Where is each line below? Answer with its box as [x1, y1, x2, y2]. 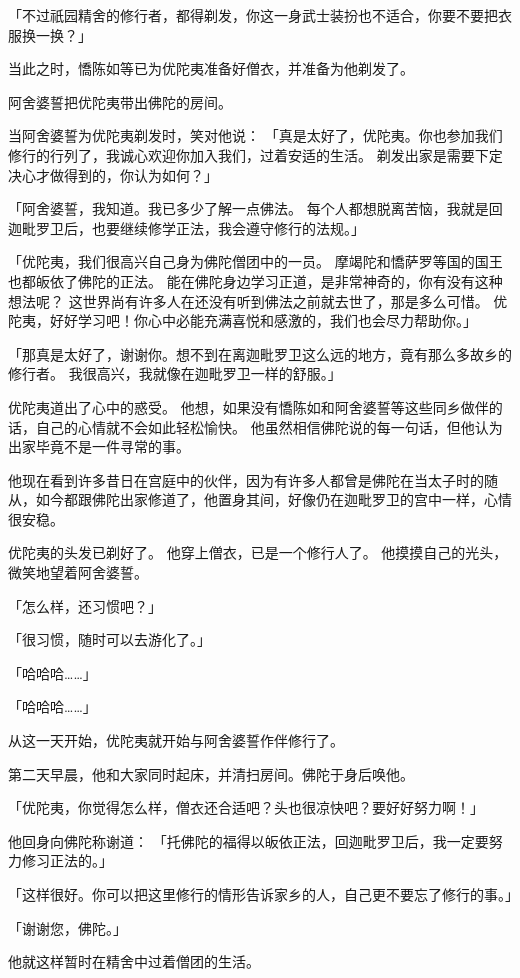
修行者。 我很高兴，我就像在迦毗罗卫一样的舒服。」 [8, 363, 342, 384]
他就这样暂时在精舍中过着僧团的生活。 [8, 951, 260, 972]
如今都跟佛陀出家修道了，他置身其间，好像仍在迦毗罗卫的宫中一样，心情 [35, 489, 512, 510]
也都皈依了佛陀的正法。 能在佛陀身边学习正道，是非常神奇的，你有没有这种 [8, 270, 503, 291]
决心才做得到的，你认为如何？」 [8, 164, 218, 185]
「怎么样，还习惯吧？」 [8, 595, 162, 616]
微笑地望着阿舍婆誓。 [8, 562, 148, 583]
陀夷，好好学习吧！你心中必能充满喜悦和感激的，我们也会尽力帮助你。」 [8, 310, 477, 331]
